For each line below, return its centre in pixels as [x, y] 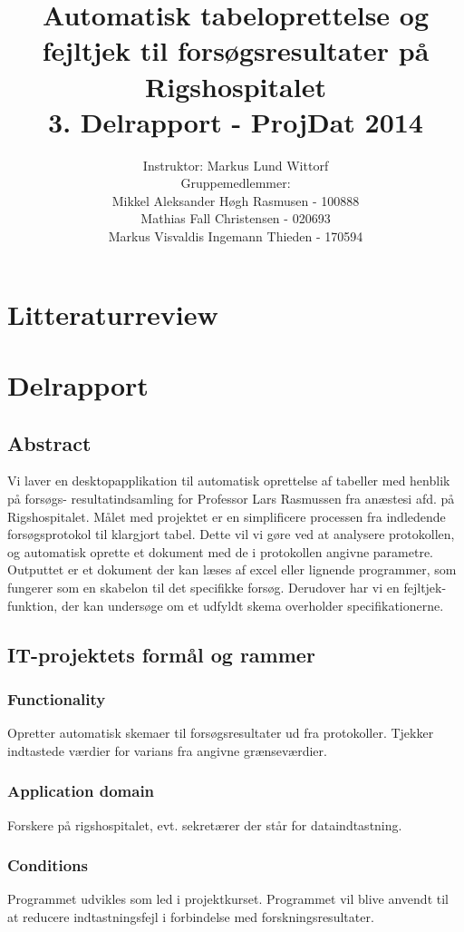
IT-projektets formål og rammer [161, 654]
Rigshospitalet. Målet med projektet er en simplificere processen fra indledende [227, 516]
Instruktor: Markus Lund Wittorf [236, 165]
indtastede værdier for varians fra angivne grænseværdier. [167, 750]
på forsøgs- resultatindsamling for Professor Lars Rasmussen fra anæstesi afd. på [231, 499]
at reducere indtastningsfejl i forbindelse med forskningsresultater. [191, 916]
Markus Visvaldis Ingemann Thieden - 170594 [236, 236]
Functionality [57, 698]
